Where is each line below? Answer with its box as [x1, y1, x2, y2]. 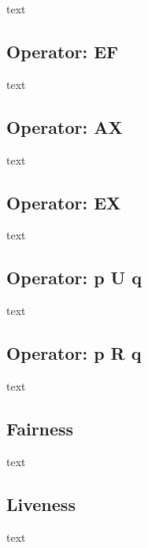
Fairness [6, 416, 74, 440]
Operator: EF [6, 39, 119, 63]
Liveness [6, 491, 76, 516]
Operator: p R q [6, 341, 142, 365]
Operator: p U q [6, 265, 142, 290]
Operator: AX [6, 114, 123, 139]
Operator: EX [6, 190, 121, 214]
